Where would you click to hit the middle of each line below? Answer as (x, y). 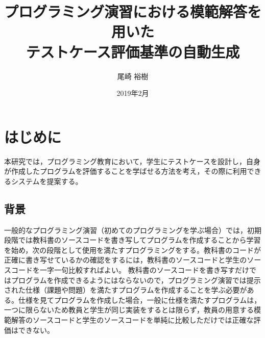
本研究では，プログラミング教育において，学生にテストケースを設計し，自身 (132, 161)
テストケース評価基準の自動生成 (133, 51)
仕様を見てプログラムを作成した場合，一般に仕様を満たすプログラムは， (140, 300)
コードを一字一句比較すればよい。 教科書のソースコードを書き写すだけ (130, 269)
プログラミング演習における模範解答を (133, 11)
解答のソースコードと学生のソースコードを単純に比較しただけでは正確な (132, 319)
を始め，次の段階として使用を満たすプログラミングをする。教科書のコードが (132, 250)
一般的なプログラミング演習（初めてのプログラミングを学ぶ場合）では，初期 (133, 230)
